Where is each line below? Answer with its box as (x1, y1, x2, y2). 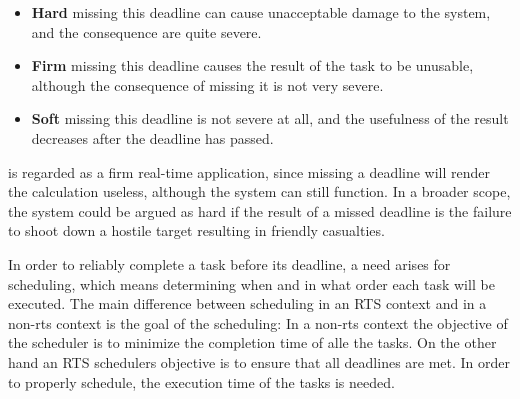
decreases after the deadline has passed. (31, 127, 274, 148)
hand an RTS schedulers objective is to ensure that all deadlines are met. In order (8, 351, 511, 372)
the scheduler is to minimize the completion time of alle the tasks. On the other (8, 332, 497, 353)
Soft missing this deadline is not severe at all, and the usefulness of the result (31, 108, 509, 129)
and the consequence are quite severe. (31, 21, 262, 42)
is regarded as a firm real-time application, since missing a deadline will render (8, 161, 491, 182)
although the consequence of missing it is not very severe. (31, 74, 384, 95)
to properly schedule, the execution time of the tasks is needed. (8, 371, 395, 392)
